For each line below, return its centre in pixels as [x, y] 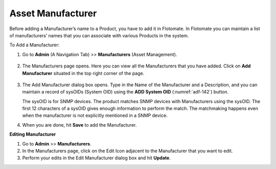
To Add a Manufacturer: [34, 45]
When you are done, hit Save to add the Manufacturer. [79, 125]
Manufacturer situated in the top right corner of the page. [83, 73]
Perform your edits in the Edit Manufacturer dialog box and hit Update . [96, 158]
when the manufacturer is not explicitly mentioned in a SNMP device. [95, 115]
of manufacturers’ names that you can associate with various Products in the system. [99, 35]
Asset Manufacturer [53, 13]
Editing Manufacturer [33, 134]
